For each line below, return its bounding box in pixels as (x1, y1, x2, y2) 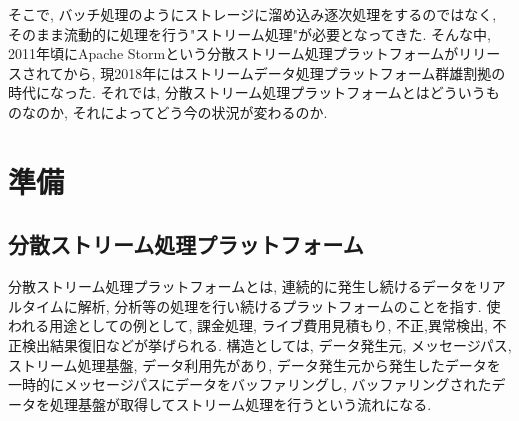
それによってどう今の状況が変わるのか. (72, 101, 328, 122)
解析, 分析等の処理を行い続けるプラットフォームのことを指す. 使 (77, 295, 501, 316)
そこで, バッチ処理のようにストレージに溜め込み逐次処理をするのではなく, (8, 4, 497, 24)
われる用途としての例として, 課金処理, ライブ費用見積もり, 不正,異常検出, (8, 315, 488, 336)
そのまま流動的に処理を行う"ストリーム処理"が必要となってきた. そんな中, (8, 23, 491, 44)
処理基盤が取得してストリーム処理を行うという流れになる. (49, 393, 432, 414)
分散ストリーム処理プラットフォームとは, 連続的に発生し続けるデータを (8, 276, 478, 297)
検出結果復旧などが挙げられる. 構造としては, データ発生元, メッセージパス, (21, 334, 512, 355)
